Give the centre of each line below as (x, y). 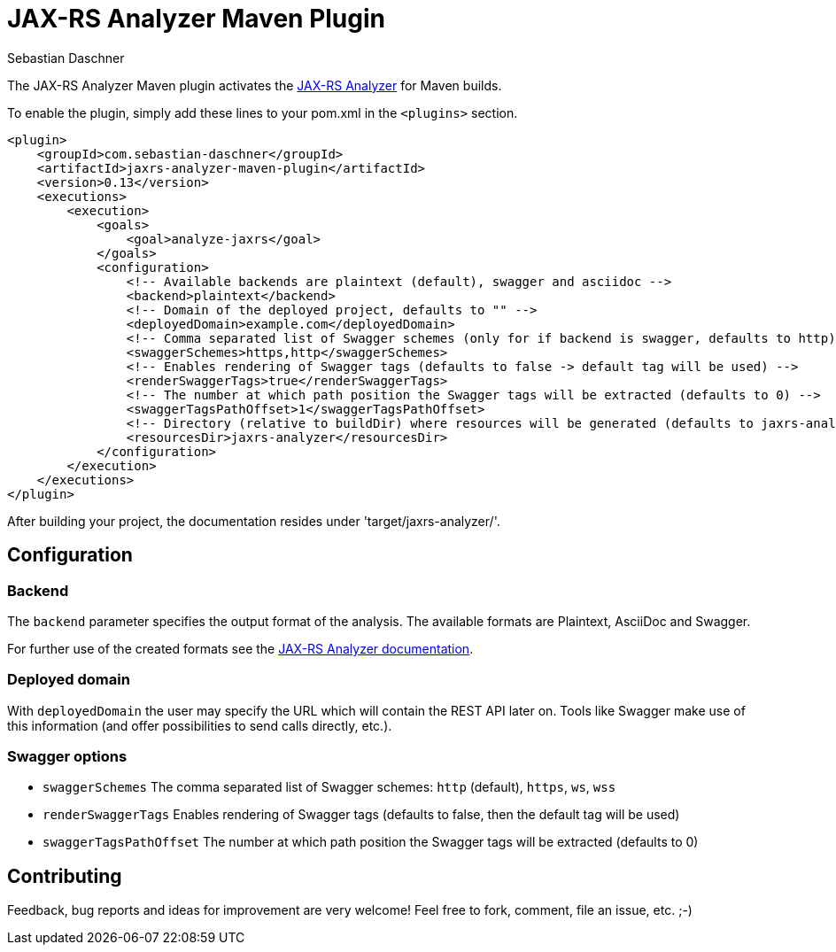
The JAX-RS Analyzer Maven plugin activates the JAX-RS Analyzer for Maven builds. (255, 85)
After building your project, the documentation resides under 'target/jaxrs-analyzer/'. (254, 521)
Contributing (65, 876)
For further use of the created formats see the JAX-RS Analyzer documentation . (240, 648)
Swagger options (67, 757)
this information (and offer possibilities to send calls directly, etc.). (200, 725)
